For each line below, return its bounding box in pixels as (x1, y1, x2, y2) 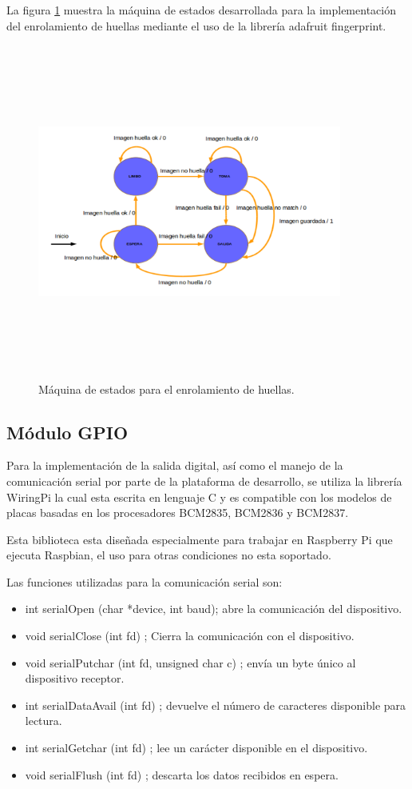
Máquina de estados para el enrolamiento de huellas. (38, 380, 295, 397)
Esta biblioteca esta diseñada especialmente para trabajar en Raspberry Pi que (6, 531, 393, 547)
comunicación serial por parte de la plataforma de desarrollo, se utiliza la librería (6, 472, 402, 489)
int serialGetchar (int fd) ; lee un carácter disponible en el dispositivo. (25, 739, 368, 756)
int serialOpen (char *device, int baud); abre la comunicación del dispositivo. (25, 600, 402, 617)
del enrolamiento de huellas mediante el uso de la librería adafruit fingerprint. (6, 17, 386, 34)
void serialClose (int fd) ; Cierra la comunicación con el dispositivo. (25, 627, 355, 644)
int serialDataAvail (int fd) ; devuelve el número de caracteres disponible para (25, 696, 406, 713)
